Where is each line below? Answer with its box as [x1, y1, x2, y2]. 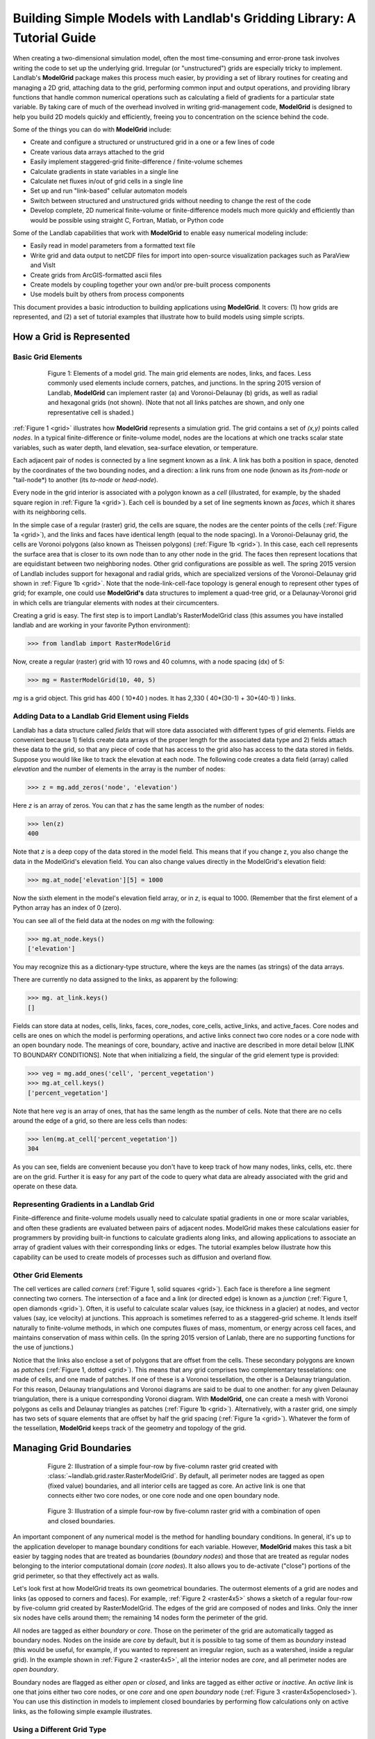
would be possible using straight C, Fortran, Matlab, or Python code [30, 216, 224, 224]
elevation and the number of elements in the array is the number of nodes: [12, 765, 226, 774]
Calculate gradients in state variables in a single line [30, 167, 178, 175]
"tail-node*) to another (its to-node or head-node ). [12, 475, 159, 483]
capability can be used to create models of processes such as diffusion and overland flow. [12, 1253, 272, 1261]
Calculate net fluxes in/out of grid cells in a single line [30, 177, 183, 186]
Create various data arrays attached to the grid [30, 147, 165, 156]
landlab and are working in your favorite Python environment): [12, 621, 190, 630]
